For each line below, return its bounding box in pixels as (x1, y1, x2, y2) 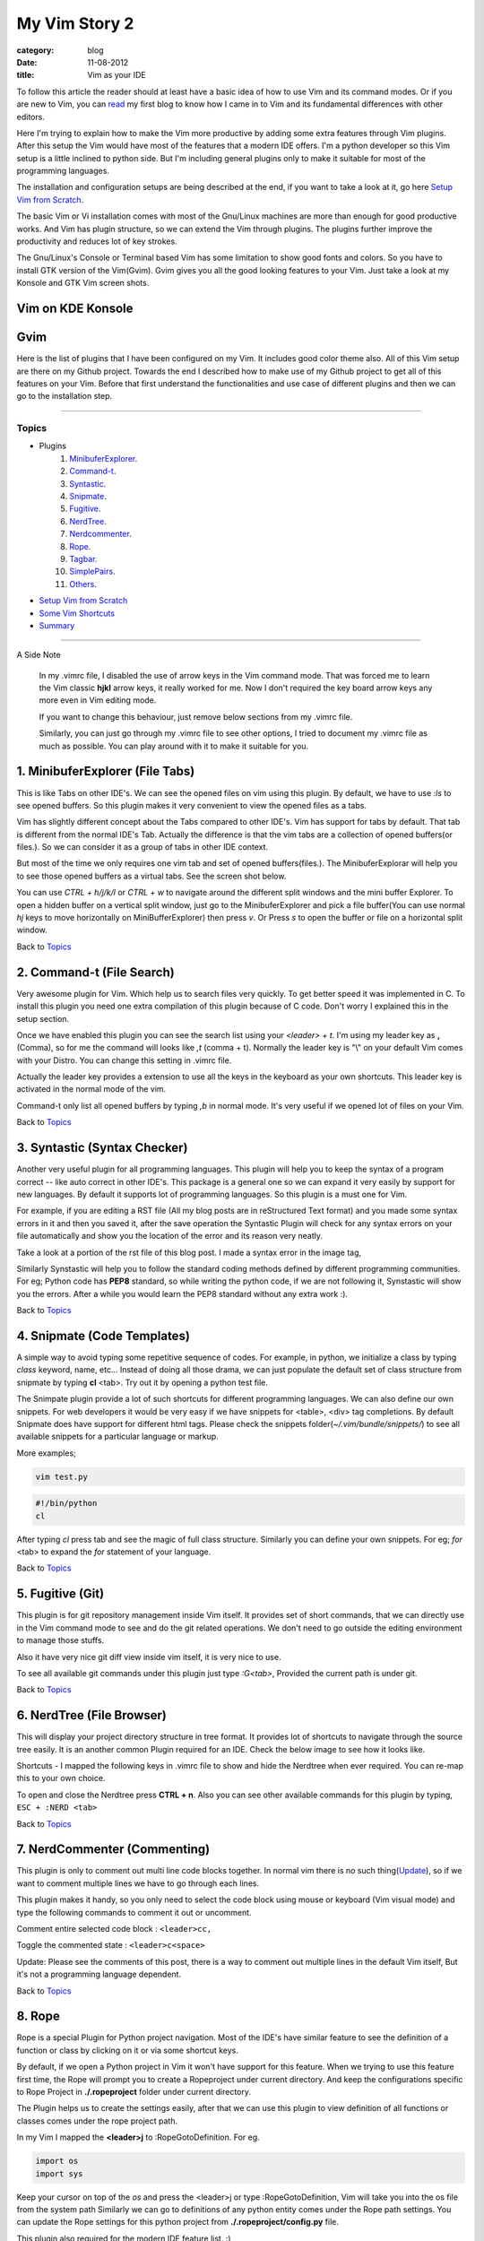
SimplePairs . (69, 566, 116, 577)
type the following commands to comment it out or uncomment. (16, 1907, 252, 1917)
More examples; (16, 1448, 76, 1458)
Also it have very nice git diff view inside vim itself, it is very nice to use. (16, 1651, 281, 1662)
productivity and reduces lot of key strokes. (16, 236, 178, 247)
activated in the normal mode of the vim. (16, 1084, 167, 1095)
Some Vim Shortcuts (39, 608, 116, 619)
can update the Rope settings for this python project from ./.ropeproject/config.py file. (16, 2217, 340, 2228)
